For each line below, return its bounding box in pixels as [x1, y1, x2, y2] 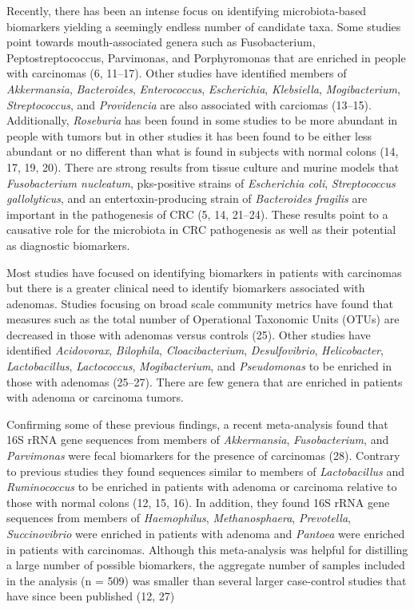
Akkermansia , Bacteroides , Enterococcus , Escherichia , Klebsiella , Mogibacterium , [6, 80, 400, 97]
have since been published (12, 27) [6, 588, 175, 604]
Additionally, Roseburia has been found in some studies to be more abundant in [6, 112, 398, 129]
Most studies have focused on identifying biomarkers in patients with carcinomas [6, 263, 402, 280]
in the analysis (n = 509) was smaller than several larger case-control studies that [6, 572, 407, 588]
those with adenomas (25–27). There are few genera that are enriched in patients [6, 373, 403, 390]
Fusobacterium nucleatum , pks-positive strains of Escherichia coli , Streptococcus [6, 174, 396, 191]
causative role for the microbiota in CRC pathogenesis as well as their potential [6, 221, 396, 238]
